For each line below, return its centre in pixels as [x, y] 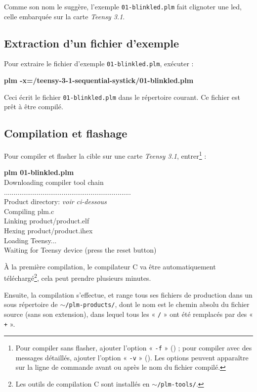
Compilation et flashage [66, 133]
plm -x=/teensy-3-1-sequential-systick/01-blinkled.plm [99, 80]
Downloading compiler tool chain [54, 182]
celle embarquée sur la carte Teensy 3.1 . [64, 16]
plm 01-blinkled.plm [39, 172]
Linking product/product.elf [47, 221]
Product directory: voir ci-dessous [55, 201]
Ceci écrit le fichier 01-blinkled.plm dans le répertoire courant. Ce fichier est [122, 97]
